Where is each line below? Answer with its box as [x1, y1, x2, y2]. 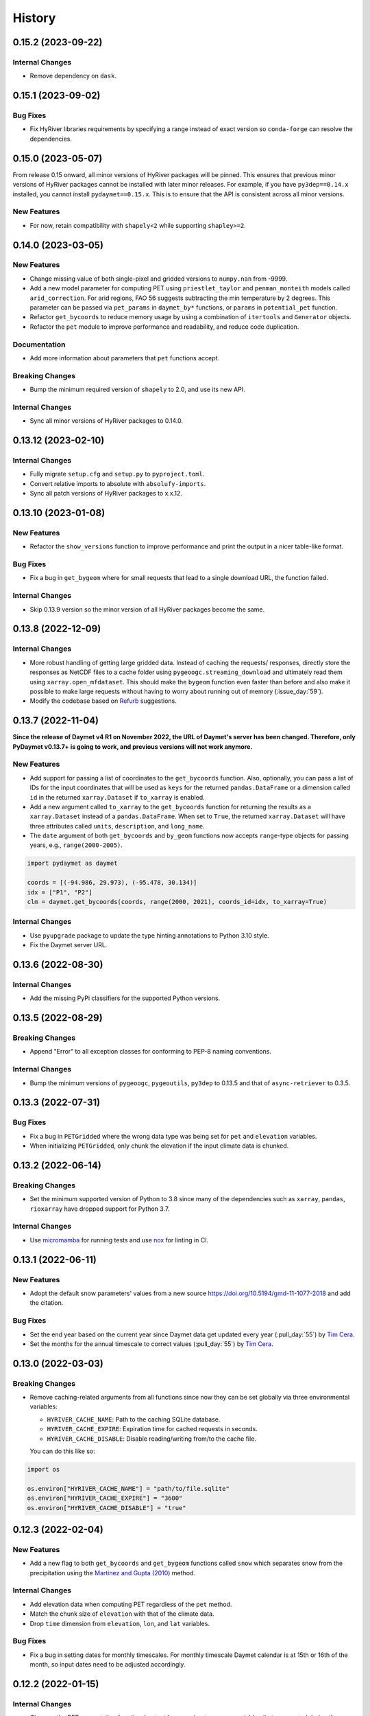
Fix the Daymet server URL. [29, 941, 108, 949]
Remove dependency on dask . [29, 72, 116, 80]
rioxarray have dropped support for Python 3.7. [29, 1205, 170, 1213]
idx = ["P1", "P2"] [27, 888, 92, 896]
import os [27, 1465, 60, 1474]
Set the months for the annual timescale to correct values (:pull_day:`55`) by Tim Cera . [29, 1339, 273, 1348]
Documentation [12, 340, 66, 349]
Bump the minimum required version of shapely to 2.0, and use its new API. [29, 385, 246, 394]
